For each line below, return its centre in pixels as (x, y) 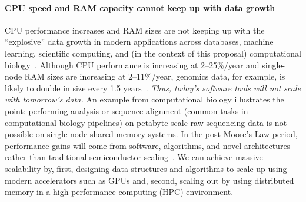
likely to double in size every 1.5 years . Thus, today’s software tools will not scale (153, 87)
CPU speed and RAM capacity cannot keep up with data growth (140, 7)
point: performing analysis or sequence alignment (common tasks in (127, 110)
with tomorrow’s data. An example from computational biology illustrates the (144, 99)
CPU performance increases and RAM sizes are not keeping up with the (135, 30)
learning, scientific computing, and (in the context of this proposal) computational (153, 53)
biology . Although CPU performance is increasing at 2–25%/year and (132, 64)
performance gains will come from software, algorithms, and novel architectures (148, 145)
